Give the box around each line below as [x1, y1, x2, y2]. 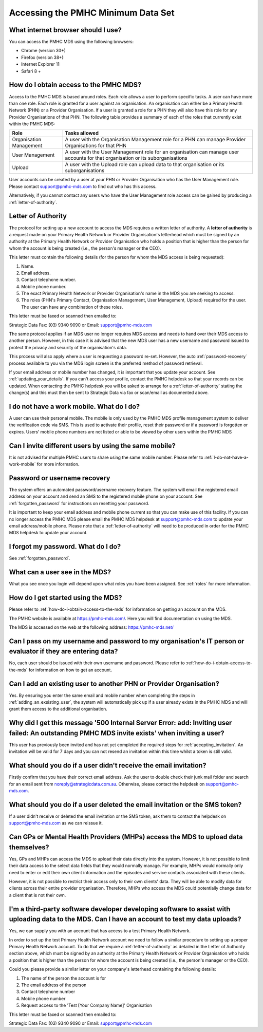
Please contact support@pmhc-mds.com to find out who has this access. [9, 183, 157, 189]
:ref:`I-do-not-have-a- [204, 454, 248, 460]
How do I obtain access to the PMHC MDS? [9, 81, 142, 89]
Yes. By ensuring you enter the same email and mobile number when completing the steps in [9, 692, 195, 698]
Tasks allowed [65, 130, 99, 136]
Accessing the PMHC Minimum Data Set [9, 7, 175, 18]
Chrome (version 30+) [21, 48, 66, 54]
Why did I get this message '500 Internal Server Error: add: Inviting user [9, 719, 232, 727]
